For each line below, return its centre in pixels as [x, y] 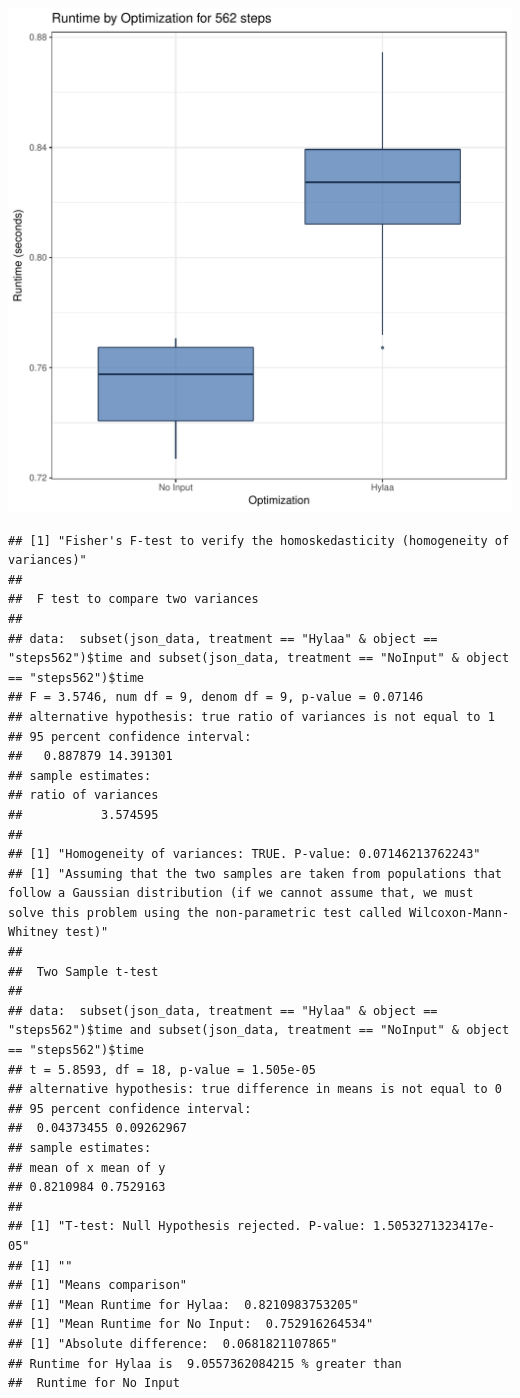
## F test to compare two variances [133, 599]
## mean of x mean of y [87, 1167]
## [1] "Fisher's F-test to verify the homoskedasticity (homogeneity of [259, 540]
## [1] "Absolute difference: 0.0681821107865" [173, 1343]
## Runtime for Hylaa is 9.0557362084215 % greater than [205, 1363]
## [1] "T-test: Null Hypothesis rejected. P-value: [187, 1226]
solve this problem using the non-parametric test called [205, 912]
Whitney [33, 932]
